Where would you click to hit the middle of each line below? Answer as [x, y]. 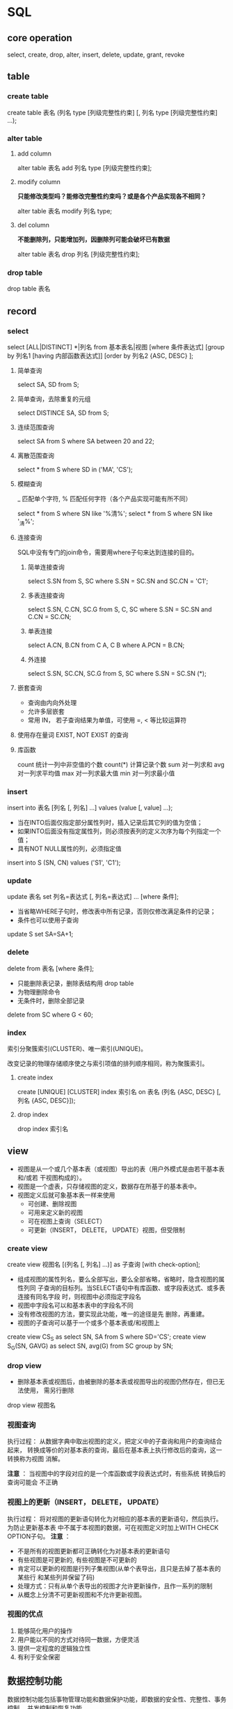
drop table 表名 [29, 289]
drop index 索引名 [42, 1129]
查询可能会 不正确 [32, 1482]
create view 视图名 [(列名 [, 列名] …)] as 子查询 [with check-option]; [104, 1264]
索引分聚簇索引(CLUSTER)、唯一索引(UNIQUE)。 [77, 1048]
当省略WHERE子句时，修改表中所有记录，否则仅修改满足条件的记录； [116, 911]
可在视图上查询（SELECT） [67, 1221]
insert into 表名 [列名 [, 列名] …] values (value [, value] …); [90, 808]
